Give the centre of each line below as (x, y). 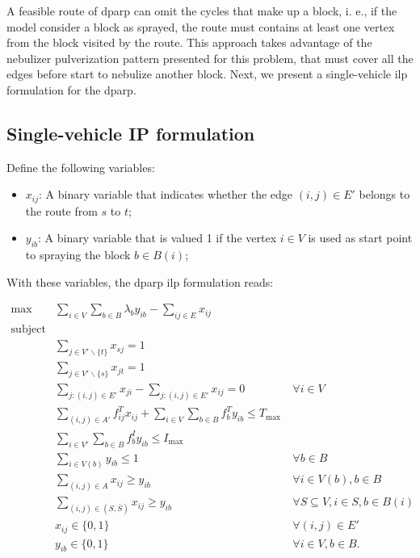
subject (28, 330)
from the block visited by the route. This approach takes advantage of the (189, 42)
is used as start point (360, 238)
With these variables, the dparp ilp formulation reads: (140, 281)
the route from (61, 210)
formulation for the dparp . (71, 89)
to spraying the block (78, 255)
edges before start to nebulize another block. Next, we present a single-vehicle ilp (207, 74)
